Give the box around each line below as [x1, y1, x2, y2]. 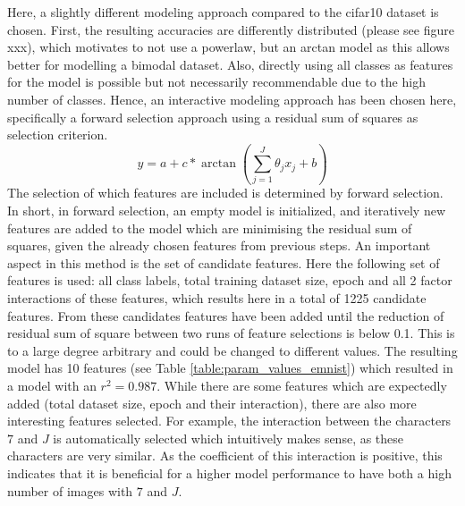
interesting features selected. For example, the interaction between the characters [7, 411, 452, 430]
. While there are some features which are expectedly [156, 376, 447, 394]
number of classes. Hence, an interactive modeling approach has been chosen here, [7, 89, 457, 108]
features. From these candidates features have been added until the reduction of [7, 306, 444, 325]
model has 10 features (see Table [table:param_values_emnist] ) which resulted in [7, 358, 453, 377]
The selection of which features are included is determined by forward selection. [7, 183, 444, 202]
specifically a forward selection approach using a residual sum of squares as [7, 107, 418, 126]
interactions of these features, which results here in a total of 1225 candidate [7, 289, 427, 308]
